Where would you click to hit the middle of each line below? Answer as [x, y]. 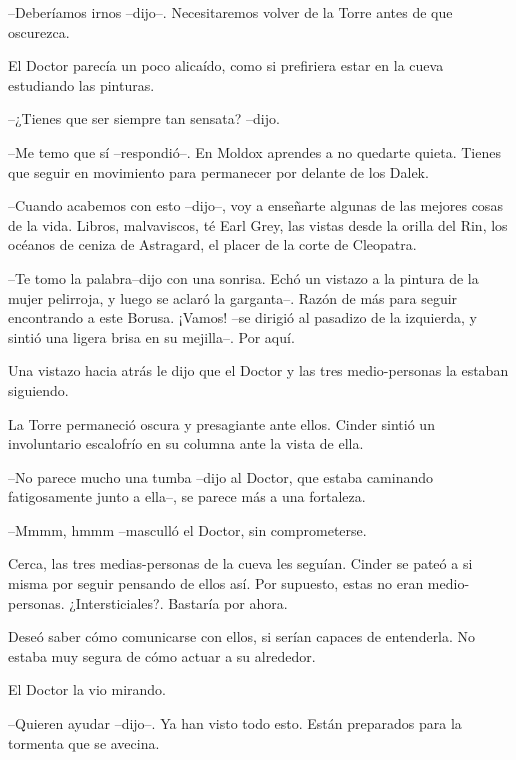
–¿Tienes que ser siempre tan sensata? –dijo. [144, 118]
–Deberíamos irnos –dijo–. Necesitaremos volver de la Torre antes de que [230, 12]
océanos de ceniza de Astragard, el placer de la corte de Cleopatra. [212, 244]
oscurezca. [39, 31]
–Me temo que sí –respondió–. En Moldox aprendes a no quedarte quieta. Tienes [254, 151]
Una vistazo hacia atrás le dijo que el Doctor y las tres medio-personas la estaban [258, 370]
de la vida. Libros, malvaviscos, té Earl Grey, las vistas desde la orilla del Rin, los [258, 224]
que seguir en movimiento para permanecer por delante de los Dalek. [218, 171]
